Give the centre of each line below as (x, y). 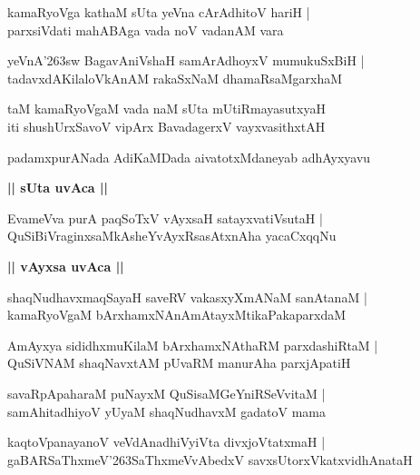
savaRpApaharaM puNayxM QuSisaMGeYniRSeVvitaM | (166, 393)
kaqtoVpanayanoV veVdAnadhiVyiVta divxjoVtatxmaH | (166, 442)
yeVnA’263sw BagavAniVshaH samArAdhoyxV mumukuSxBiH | (186, 60)
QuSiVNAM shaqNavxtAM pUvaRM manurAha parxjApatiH (179, 363)
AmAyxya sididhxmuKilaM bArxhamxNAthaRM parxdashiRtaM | (193, 345)
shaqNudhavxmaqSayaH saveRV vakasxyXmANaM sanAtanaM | (187, 297)
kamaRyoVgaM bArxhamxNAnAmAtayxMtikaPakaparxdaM (177, 315)
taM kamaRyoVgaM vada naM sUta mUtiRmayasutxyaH (166, 109)
